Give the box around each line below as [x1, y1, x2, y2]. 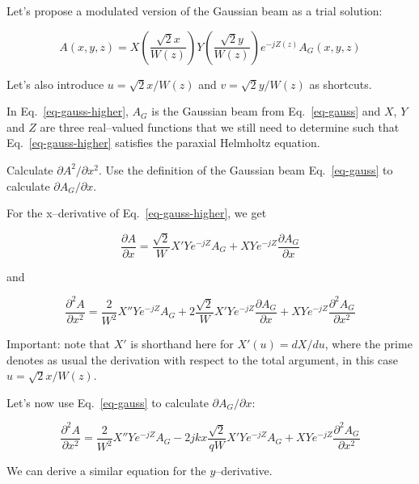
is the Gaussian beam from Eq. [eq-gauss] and [151, 103, 381, 120]
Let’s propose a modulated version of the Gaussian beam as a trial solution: [6, 2, 383, 19]
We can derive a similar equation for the [6, 462, 206, 479]
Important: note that [6, 335, 111, 352]
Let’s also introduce [6, 75, 104, 92]
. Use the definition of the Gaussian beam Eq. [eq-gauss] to [98, 161, 393, 178]
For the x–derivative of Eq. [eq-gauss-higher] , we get [6, 204, 267, 221]
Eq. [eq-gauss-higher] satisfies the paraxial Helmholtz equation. [6, 134, 320, 151]
